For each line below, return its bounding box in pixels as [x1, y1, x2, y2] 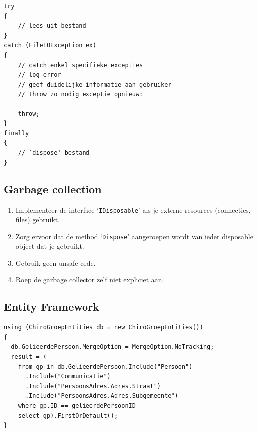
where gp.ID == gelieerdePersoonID [18, 402, 136, 409]
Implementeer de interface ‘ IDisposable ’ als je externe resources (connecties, [15, 205, 251, 215]
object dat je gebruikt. [15, 241, 84, 251]
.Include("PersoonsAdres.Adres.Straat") [25, 382, 161, 390]
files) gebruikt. [15, 214, 60, 224]
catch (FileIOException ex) [4, 42, 97, 49]
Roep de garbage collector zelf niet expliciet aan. [15, 274, 164, 285]
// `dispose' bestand [18, 149, 89, 156]
